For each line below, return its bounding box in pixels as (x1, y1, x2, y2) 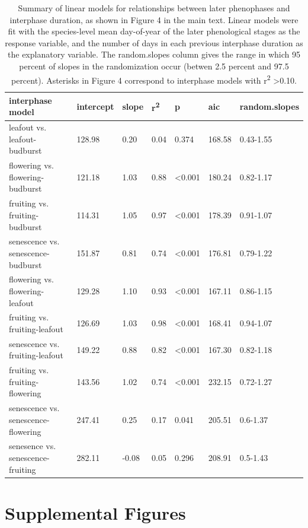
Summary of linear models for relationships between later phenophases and (18, 2, 290, 14)
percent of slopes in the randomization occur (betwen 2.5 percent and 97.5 (19, 59, 289, 72)
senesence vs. (9, 440, 56, 452)
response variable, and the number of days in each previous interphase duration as (5, 36, 303, 49)
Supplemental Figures (5, 500, 186, 524)
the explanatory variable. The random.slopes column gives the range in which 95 (8, 48, 300, 61)
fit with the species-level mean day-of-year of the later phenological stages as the (8, 25, 300, 37)
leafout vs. (9, 121, 47, 133)
